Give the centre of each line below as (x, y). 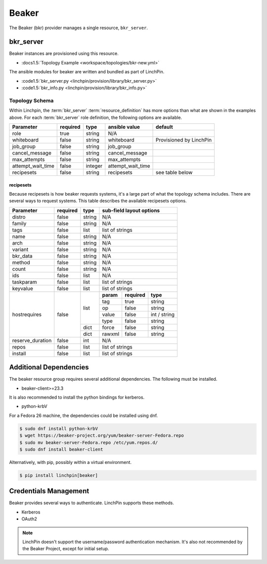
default (164, 127)
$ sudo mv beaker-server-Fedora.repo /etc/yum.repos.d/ (89, 442)
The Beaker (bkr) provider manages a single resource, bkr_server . (79, 28)
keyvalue (22, 288)
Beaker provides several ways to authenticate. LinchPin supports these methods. (91, 503)
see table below (174, 172)
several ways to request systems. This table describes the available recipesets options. (98, 201)
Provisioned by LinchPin (184, 140)
